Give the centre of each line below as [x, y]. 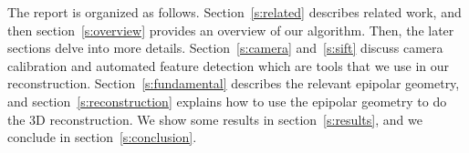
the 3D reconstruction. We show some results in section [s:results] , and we [215, 119]
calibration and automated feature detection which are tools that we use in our [229, 65]
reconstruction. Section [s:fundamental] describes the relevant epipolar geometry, [234, 83]
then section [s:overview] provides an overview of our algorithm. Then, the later [231, 30]
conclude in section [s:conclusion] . [102, 137]
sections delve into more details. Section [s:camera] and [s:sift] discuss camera [225, 48]
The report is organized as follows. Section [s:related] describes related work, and [234, 12]
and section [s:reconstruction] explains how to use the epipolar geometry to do [227, 101]
